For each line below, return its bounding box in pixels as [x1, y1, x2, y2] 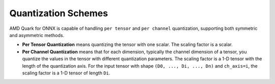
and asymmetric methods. [9, 32, 65, 38]
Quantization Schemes [9, 8, 108, 19]
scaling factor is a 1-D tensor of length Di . [22, 70, 111, 76]
